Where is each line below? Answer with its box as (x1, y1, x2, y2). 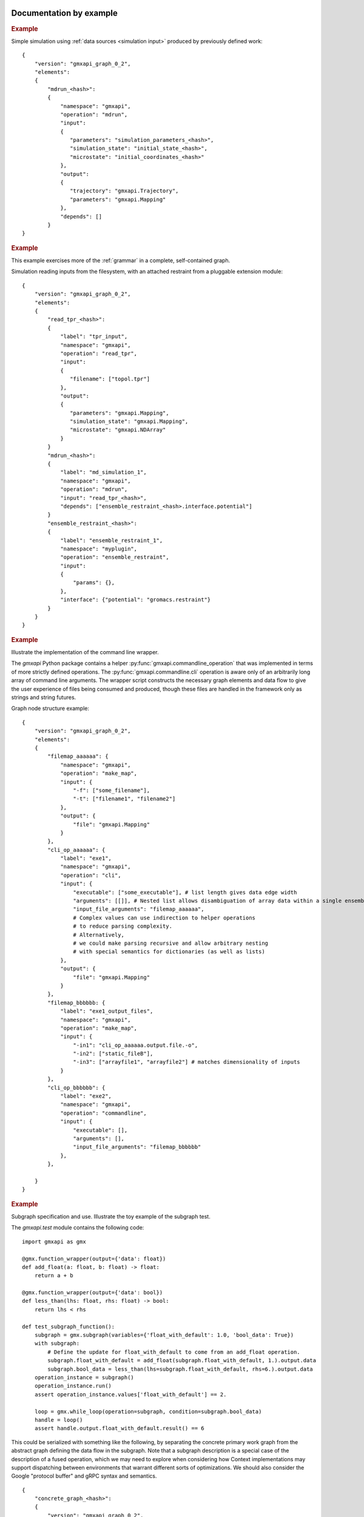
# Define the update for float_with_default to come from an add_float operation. (47, 1348, 300, 1356)
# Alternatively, (73, 931, 124, 938)
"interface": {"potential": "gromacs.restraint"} (60, 596, 211, 603)
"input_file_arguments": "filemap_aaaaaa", (73, 906, 204, 913)
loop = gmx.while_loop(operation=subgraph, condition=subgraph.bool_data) (34, 1408, 262, 1415)
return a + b (34, 1272, 73, 1279)
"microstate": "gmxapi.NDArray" (70, 427, 166, 433)
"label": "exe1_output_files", (60, 1008, 153, 1015)
